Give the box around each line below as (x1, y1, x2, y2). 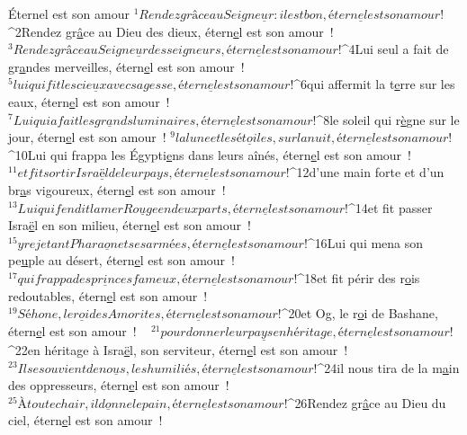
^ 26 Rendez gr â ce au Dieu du (287, 393, 446, 412)
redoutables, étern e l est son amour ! (8, 286, 208, 305)
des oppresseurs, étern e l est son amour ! (8, 376, 229, 395)
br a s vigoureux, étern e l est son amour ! (8, 180, 226, 199)
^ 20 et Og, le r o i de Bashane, (281, 304, 438, 323)
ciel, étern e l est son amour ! (8, 411, 163, 430)
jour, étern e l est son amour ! (8, 128, 166, 146)
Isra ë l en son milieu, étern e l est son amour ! (8, 216, 251, 235)
